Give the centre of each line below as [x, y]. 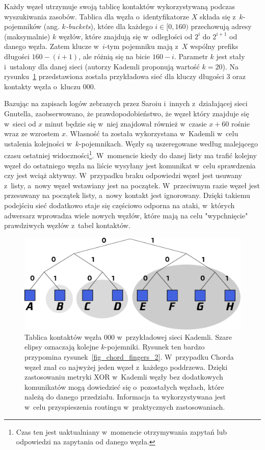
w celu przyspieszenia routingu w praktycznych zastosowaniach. [125, 407]
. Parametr [191, 56]
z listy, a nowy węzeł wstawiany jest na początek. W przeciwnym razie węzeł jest [132, 185]
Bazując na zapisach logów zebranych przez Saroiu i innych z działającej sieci [126, 103]
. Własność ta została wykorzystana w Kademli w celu [152, 133]
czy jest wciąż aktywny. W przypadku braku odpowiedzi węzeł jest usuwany [123, 175]
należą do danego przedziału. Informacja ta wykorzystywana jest [125, 397]
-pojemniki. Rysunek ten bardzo [155, 347]
